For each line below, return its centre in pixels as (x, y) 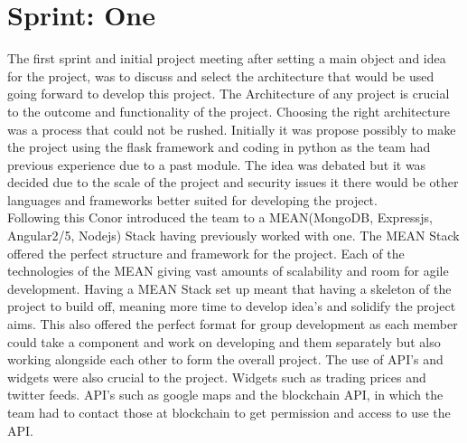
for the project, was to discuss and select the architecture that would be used (221, 75)
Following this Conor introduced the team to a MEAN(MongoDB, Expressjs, (220, 217)
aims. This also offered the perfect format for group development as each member (233, 324)
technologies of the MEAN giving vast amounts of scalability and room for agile (228, 271)
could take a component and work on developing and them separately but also (224, 341)
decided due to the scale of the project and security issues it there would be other (233, 182)
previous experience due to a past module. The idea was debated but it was (217, 164)
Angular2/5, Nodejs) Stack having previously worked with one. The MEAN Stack (233, 236)
